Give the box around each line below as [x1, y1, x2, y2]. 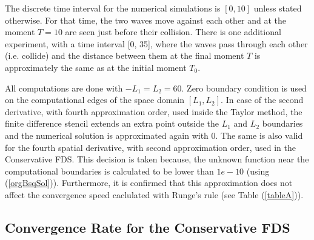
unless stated [253, 2, 302, 14]
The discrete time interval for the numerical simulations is [5, 2, 221, 14]
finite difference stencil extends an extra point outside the [5, 117, 219, 130]
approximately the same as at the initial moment [5, 61, 187, 73]
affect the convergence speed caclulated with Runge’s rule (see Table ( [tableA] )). [5, 188, 304, 201]
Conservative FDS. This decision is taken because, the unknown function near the [5, 153, 309, 165]
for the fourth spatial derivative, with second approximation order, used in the [5, 141, 296, 153]
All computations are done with [5, 81, 123, 94]
